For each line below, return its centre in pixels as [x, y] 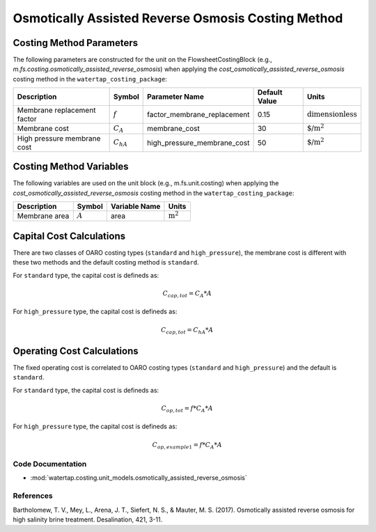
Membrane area [43, 216]
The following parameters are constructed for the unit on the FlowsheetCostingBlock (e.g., [143, 60]
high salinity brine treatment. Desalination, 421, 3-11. [88, 519]
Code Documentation [50, 464]
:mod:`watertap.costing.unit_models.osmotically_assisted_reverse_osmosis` [139, 478]
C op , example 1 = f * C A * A [187, 446]
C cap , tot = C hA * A [187, 331]
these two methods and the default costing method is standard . [106, 263]
